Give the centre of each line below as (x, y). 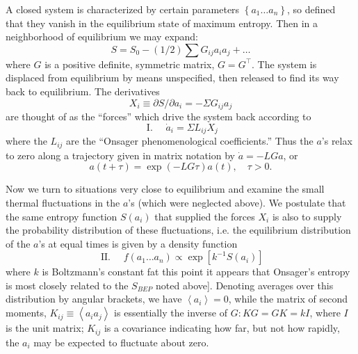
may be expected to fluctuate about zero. (121, 342)
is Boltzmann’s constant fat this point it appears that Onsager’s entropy (196, 272)
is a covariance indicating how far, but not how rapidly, (222, 328)
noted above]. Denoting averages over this (245, 285)
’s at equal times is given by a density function (138, 243)
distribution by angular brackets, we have (94, 299)
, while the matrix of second (288, 299)
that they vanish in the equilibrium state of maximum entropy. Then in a (162, 23)
